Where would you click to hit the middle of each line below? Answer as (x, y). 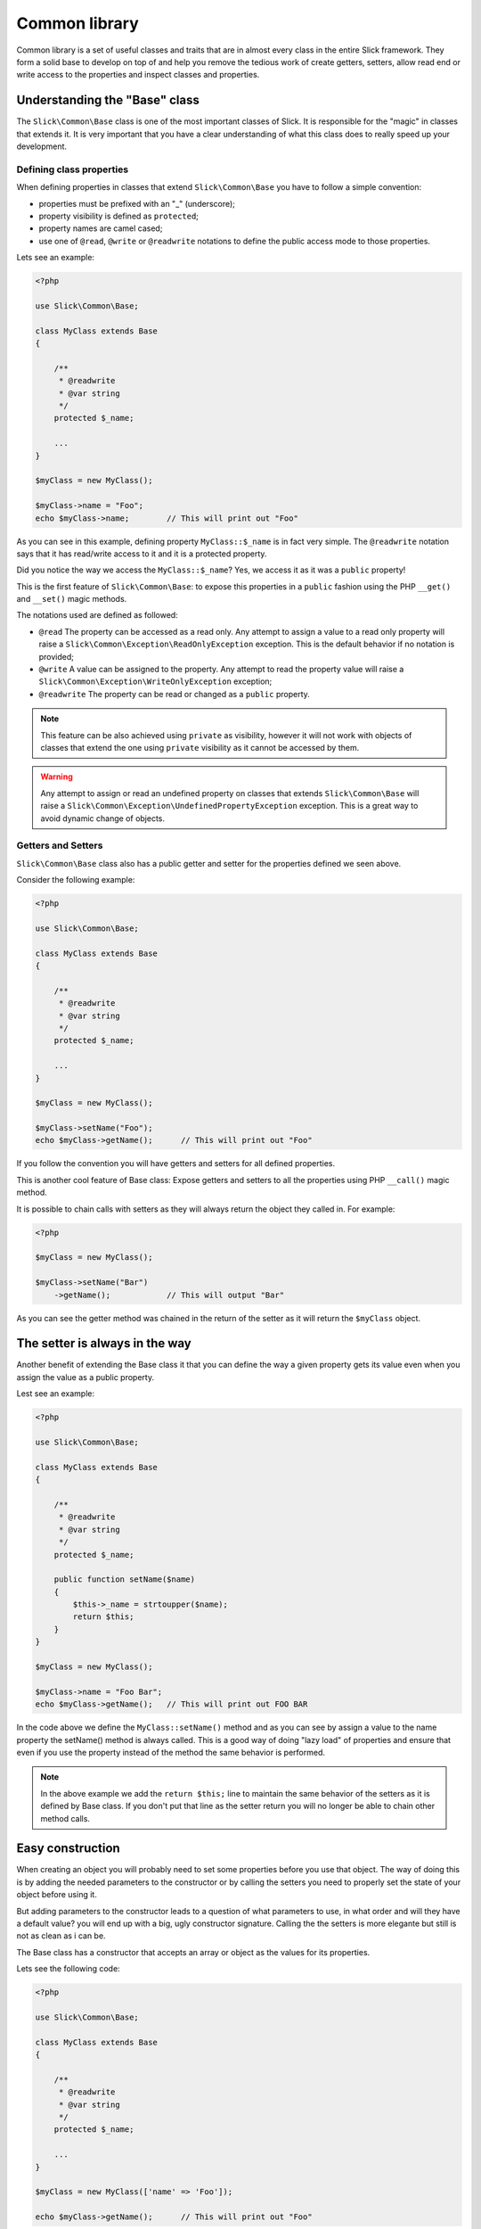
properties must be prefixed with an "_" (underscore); (137, 203)
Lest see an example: (56, 1394)
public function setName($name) (125, 1579)
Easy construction (68, 1849)
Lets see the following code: (68, 1969)
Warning (57, 777)
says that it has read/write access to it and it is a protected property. (142, 554)
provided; (57, 656)
